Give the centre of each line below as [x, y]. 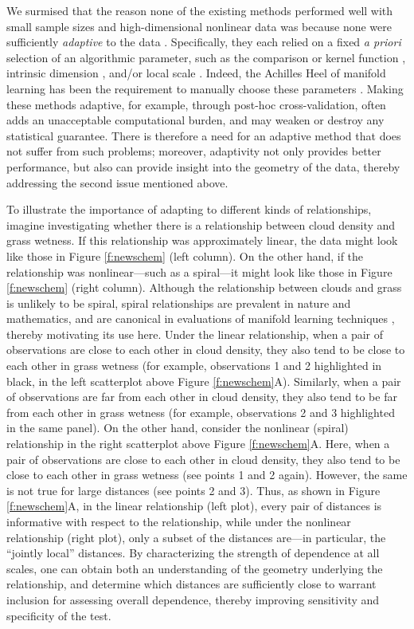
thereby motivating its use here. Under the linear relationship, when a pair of [195, 334]
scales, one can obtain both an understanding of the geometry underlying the [195, 568]
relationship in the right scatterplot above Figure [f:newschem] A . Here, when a [198, 444]
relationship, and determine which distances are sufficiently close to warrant [191, 584]
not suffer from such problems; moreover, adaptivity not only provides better [194, 151]
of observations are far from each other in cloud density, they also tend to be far [202, 397]
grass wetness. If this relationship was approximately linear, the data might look [202, 240]
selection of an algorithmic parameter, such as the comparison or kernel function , [206, 57]
